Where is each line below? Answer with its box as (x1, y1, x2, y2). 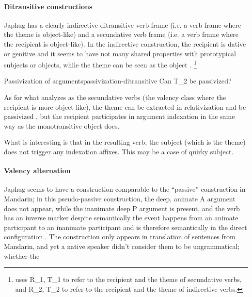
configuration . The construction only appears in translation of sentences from (4, 231, 236, 242)
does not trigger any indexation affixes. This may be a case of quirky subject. (4, 146, 234, 156)
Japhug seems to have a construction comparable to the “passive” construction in (4, 184, 246, 194)
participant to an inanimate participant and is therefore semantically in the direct (4, 222, 247, 232)
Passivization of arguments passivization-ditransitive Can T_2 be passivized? (4, 76, 232, 86)
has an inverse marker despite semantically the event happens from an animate (4, 213, 238, 223)
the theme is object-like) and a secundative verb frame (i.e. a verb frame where (4, 29, 239, 39)
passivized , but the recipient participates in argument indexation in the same (4, 111, 235, 121)
